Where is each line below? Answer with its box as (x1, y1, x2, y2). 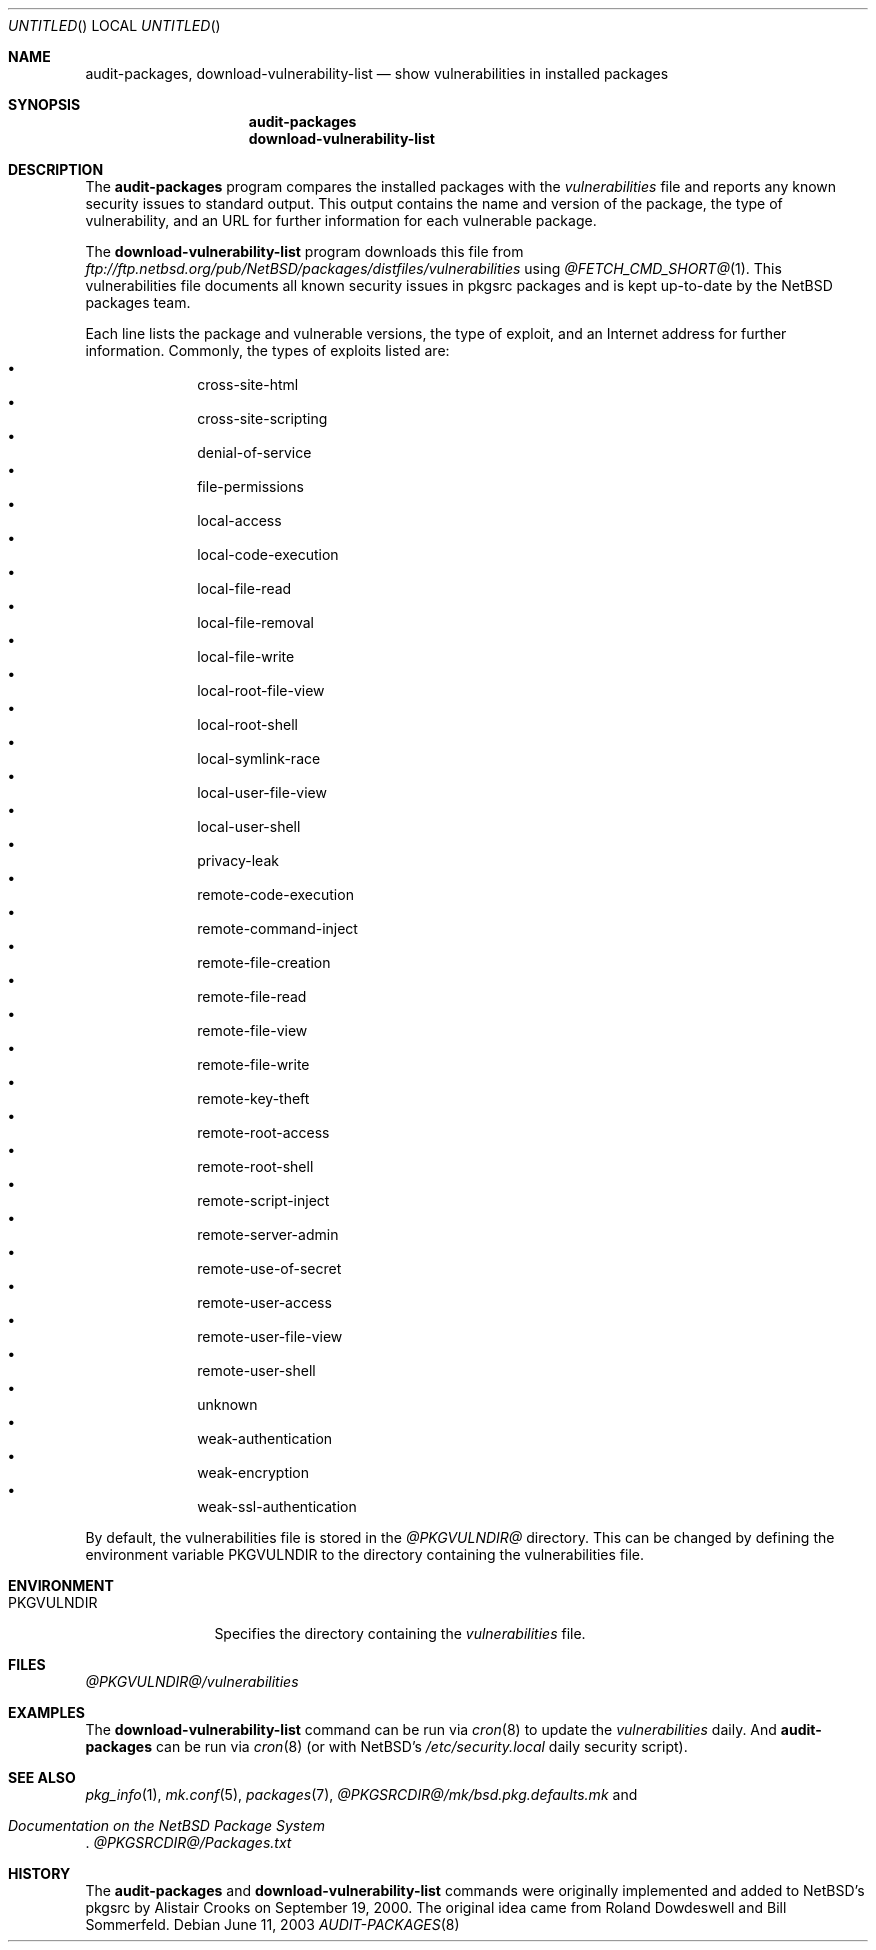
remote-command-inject (197, 920, 358, 937)
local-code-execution (197, 546, 339, 563)
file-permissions (197, 478, 304, 495)
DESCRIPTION (8, 161, 104, 178)
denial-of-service (197, 444, 312, 461)
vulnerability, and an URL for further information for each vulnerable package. (85, 212, 597, 229)
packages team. (85, 294, 191, 311)
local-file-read (197, 580, 292, 597)
